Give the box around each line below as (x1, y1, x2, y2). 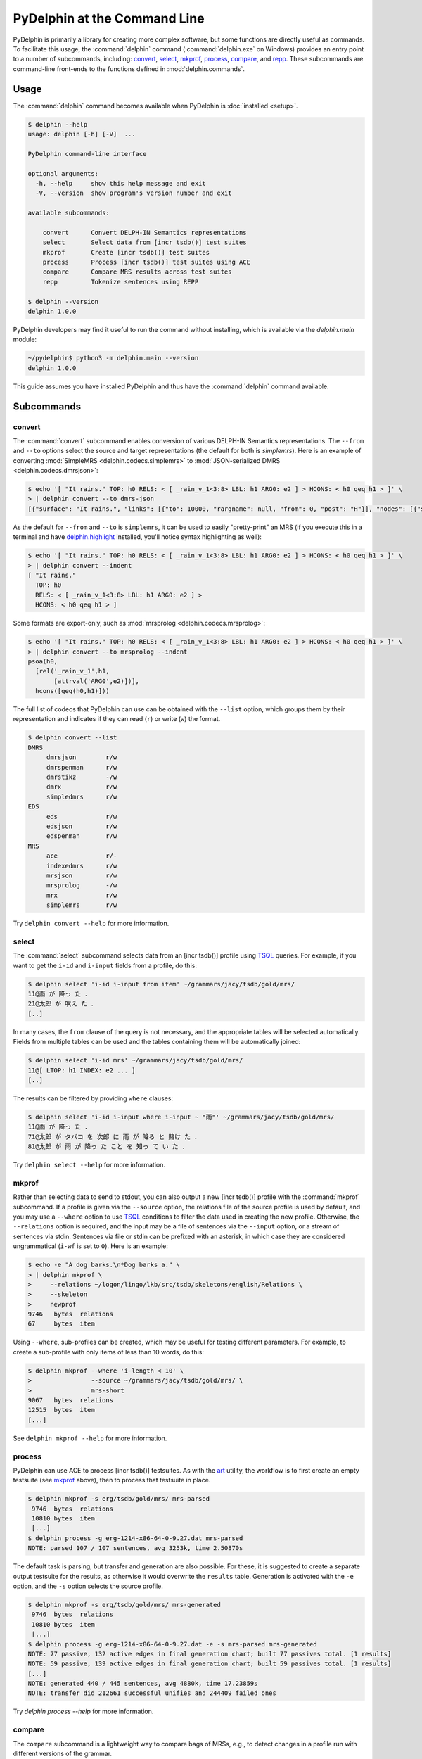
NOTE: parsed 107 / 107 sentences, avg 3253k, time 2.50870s (27, 1544, 243, 1552)
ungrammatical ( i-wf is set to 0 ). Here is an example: (13, 1242, 169, 1250)
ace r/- (46, 852, 117, 860)
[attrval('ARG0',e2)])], (53, 677, 140, 685)
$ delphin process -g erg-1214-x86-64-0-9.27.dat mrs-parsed (27, 1534, 243, 1542)
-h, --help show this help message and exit (35, 179, 207, 187)
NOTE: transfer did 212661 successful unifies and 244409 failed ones (27, 1689, 277, 1697)
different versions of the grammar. (13, 1749, 113, 1758)
